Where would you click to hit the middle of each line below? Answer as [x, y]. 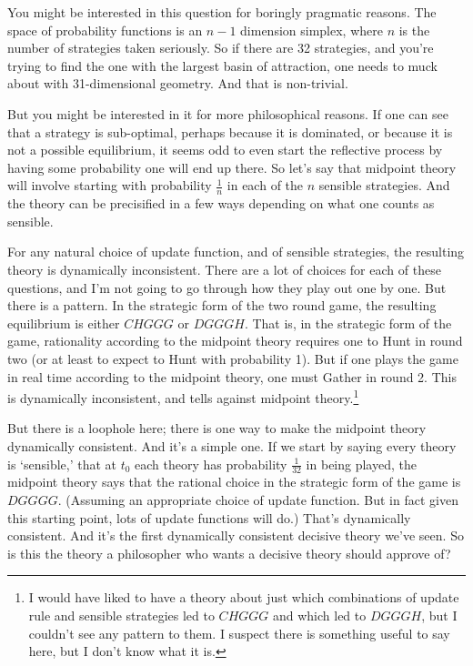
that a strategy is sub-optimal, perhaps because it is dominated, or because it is [230, 131]
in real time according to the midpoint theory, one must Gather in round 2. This [232, 376]
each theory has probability [211, 464]
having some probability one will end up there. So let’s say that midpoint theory [232, 167]
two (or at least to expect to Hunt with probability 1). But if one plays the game [233, 358]
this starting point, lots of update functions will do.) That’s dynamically [209, 517]
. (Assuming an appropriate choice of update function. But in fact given [258, 499]
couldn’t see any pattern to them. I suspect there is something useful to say [239, 633]
